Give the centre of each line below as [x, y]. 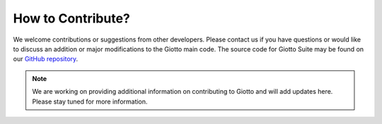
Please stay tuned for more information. [90, 101]
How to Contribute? [72, 18]
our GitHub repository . [46, 59]
